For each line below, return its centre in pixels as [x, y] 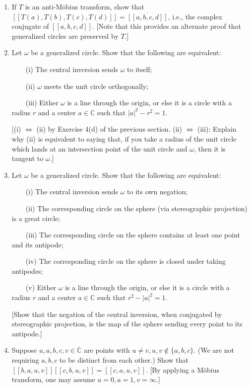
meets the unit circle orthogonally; [96, 86]
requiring [25, 360]
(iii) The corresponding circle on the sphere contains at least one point [133, 235]
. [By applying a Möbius [182, 369]
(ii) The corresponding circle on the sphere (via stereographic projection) [136, 208]
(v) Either [41, 287]
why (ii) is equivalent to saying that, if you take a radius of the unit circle [124, 138]
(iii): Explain [217, 129]
